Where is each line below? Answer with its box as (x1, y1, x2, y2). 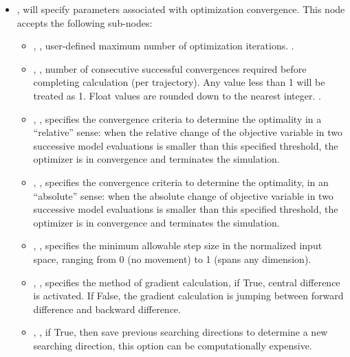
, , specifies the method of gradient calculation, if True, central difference (33, 275, 340, 289)
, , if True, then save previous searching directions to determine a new (33, 325, 328, 339)
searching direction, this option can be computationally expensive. (33, 338, 312, 352)
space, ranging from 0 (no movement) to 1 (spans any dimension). (33, 251, 311, 266)
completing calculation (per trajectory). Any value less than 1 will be (33, 75, 325, 89)
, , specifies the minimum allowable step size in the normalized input (33, 238, 322, 253)
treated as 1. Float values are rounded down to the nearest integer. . (33, 88, 321, 102)
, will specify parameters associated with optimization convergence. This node (17, 2, 345, 16)
